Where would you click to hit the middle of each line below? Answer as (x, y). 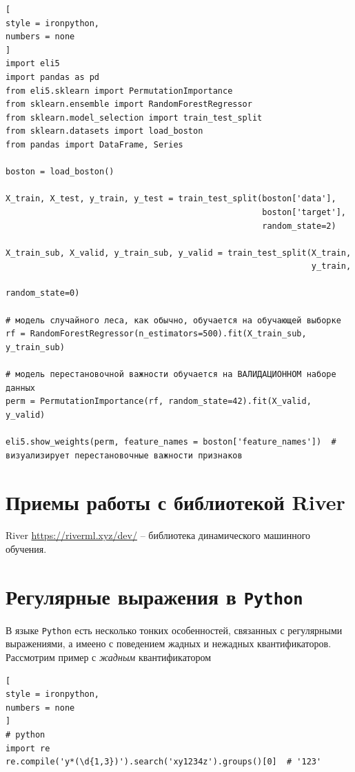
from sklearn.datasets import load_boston (104, 131)
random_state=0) (43, 293)
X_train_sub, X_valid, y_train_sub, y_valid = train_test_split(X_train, (179, 253)
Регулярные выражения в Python (154, 596)
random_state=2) (299, 226)
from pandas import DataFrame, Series (94, 144)
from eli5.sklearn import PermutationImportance (119, 91)
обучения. (26, 548)
